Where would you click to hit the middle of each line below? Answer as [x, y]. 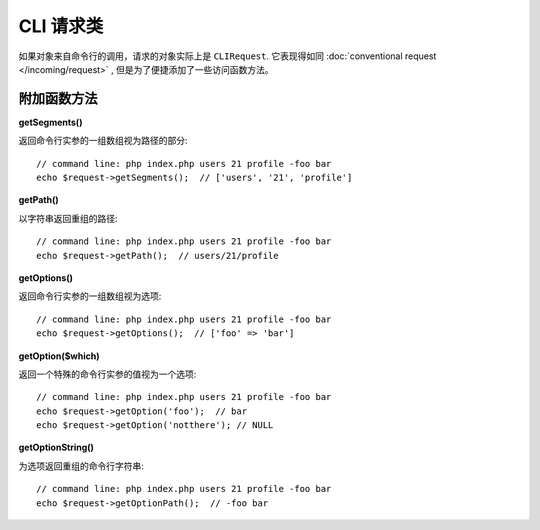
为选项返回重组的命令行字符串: [81, 466]
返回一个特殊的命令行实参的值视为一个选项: [107, 374]
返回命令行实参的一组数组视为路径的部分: [103, 141]
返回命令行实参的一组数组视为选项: [90, 296]
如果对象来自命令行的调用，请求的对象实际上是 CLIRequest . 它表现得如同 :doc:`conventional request [227, 56]
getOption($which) [59, 356]
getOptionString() [56, 447]
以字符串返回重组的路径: [68, 218]
